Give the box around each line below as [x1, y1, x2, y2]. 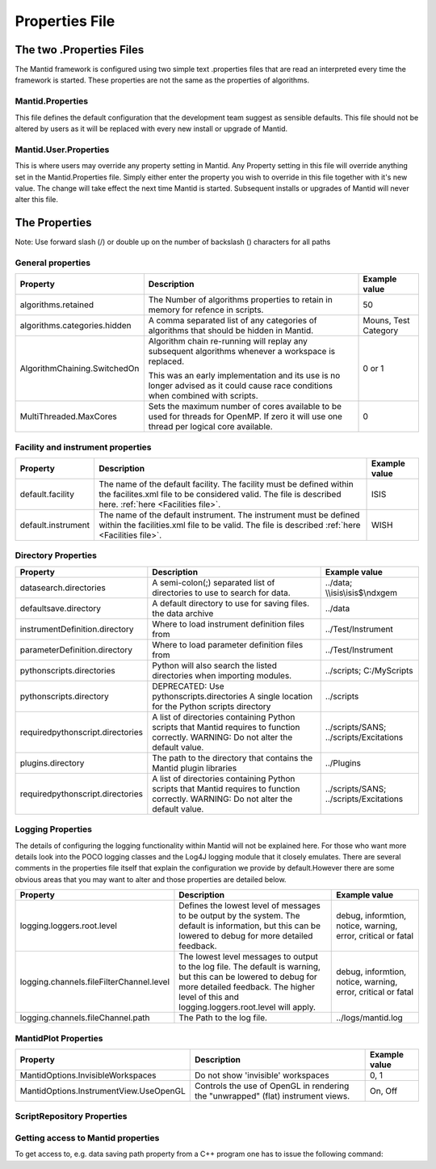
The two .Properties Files [15, 43, 145, 57]
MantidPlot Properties [15, 1032, 103, 1044]
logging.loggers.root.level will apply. [178, 1002, 317, 1013]
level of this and [178, 991, 240, 1002]
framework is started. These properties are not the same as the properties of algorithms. [15, 75, 310, 85]
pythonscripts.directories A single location [152, 690, 313, 702]
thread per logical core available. [148, 421, 274, 433]
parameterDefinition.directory [19, 644, 133, 655]
